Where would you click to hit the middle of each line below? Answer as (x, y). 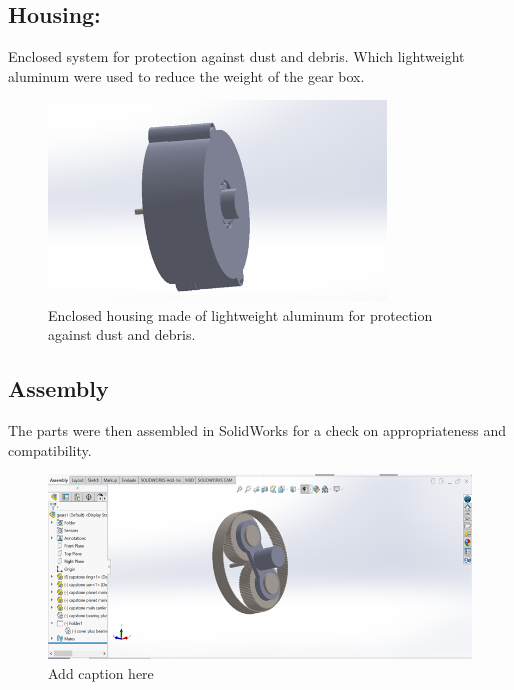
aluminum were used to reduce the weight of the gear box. (186, 75)
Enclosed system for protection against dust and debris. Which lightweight (236, 56)
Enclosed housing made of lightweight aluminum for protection (240, 314)
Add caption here (101, 672)
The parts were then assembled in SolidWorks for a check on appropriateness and (257, 430)
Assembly (58, 388)
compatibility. (50, 449)
